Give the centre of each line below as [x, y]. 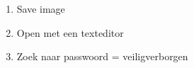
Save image [41, 8]
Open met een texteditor [70, 32]
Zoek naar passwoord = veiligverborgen [102, 56]
